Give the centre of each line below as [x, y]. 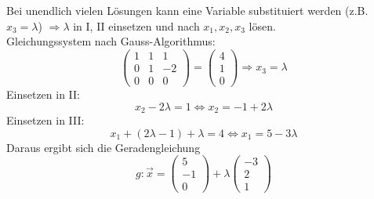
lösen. [262, 25]
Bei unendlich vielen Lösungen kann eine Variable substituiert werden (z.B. [187, 10]
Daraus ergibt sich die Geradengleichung [103, 147]
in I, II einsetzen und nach [136, 25]
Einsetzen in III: [45, 119]
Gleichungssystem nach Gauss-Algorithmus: [111, 41]
